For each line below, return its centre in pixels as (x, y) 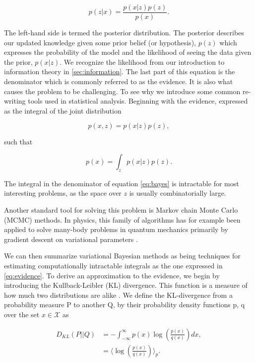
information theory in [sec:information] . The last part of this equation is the (120, 71)
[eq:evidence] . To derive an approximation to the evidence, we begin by (112, 275)
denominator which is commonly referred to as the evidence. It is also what (119, 81)
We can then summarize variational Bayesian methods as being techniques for (122, 256)
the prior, (18, 61)
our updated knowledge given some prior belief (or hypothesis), (100, 42)
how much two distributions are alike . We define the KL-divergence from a (118, 295)
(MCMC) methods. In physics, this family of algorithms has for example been (122, 219)
